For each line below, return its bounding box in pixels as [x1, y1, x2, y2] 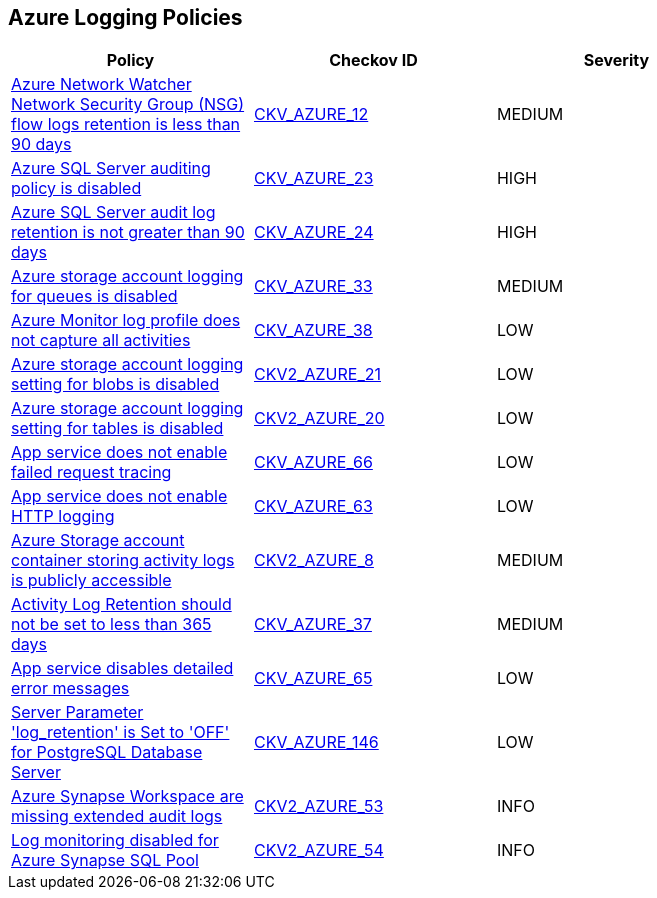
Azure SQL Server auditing [11, 158, 211, 179]
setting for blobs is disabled [11, 374, 220, 395]
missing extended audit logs [11, 806, 223, 827]
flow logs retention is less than [11, 114, 241, 135]
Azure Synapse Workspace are [11, 786, 244, 807]
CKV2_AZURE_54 [253, 840, 384, 861]
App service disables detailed [11, 658, 234, 679]
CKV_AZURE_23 [253, 168, 374, 189]
